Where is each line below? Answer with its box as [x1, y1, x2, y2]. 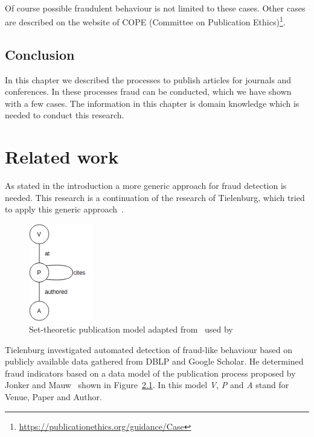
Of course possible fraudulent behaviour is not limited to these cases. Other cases [5, 1, 306, 14]
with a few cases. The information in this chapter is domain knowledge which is [5, 97, 300, 109]
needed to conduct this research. [5, 109, 124, 121]
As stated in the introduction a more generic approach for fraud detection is [5, 179, 287, 192]
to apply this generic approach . [5, 203, 124, 215]
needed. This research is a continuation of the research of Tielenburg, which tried [5, 191, 305, 203]
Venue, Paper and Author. [5, 391, 102, 403]
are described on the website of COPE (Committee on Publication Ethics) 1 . [5, 14, 286, 28]
